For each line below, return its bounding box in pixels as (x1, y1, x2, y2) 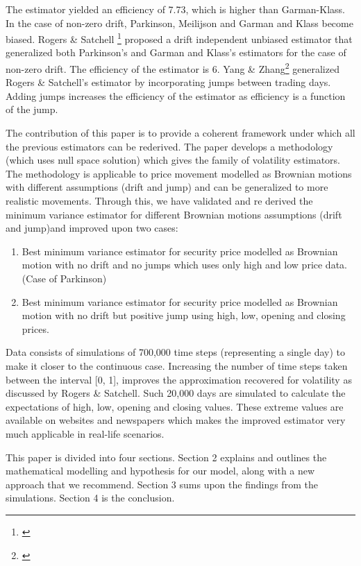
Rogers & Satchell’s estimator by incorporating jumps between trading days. (6, 75, 331, 89)
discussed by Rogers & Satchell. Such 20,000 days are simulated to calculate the (6, 386, 346, 400)
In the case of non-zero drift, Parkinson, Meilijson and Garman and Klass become (6, 15, 353, 30)
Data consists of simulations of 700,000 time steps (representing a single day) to (6, 345, 345, 359)
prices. (22, 321, 49, 336)
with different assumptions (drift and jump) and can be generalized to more (6, 180, 328, 194)
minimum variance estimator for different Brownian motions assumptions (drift (6, 207, 342, 221)
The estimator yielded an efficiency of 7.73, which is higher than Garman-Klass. (6, 2, 345, 16)
